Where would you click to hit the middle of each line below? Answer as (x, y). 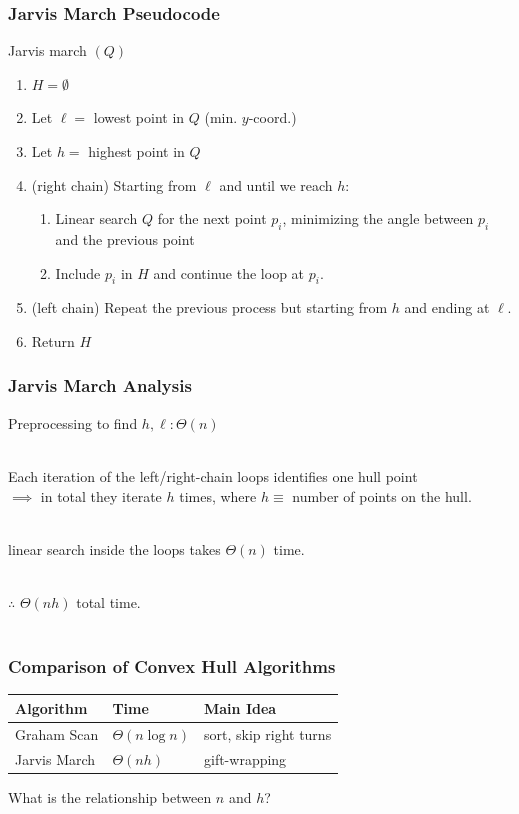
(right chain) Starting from (114, 184)
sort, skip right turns (268, 733)
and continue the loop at (229, 272)
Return (53, 340)
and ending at (447, 307)
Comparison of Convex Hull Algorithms (172, 666)
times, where (218, 495)
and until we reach (276, 184)
